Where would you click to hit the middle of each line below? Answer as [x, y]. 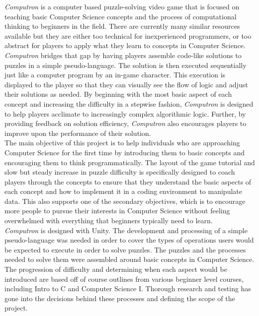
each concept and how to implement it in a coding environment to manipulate [123, 191]
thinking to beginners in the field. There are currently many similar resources [122, 26]
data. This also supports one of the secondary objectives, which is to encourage [125, 201]
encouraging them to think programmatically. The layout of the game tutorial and [130, 162]
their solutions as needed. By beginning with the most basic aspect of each [118, 94]
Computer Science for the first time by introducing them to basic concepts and [125, 152]
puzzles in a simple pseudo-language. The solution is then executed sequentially [126, 65]
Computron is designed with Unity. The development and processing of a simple [126, 230]
